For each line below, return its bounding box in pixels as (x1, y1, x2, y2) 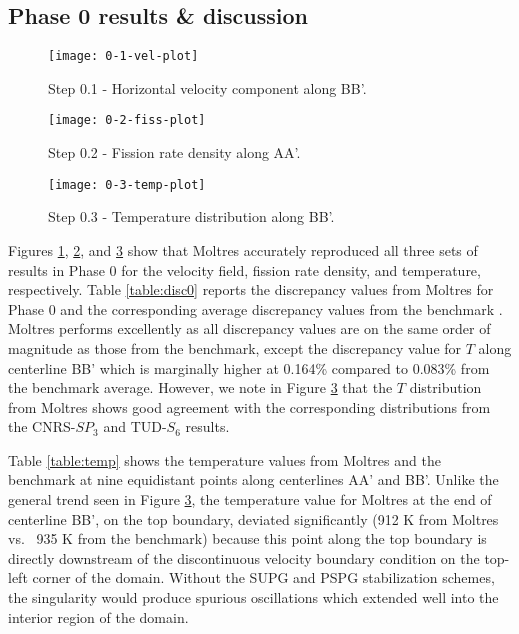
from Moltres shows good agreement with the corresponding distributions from (8, 396, 491, 417)
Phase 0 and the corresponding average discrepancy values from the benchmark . (8, 298, 503, 319)
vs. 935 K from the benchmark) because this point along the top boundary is (8, 528, 487, 549)
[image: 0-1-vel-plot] (48, 49, 199, 64)
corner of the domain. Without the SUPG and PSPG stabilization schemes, (32, 567, 495, 588)
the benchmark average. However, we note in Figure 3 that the (8, 377, 393, 398)
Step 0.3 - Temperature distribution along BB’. (48, 206, 335, 227)
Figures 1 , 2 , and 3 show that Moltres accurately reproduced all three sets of (8, 239, 478, 260)
